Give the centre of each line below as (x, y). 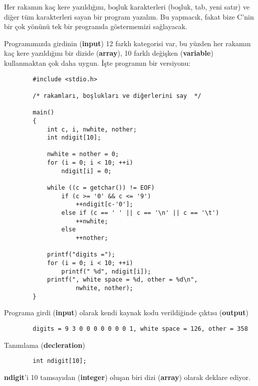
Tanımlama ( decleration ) (45, 345)
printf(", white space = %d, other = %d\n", (122, 280)
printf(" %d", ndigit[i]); (106, 271)
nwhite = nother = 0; (83, 154)
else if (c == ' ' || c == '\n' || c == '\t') (140, 213)
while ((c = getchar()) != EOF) (101, 188)
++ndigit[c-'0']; (104, 205)
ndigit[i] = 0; (86, 171)
